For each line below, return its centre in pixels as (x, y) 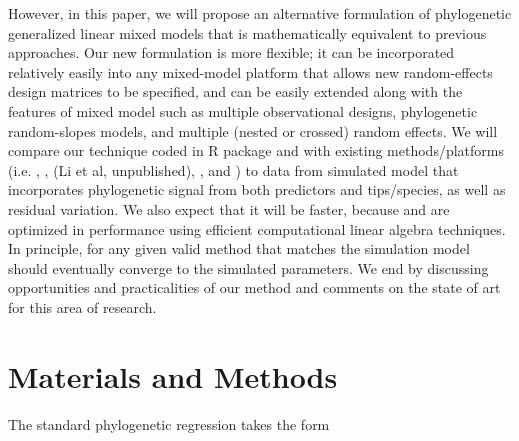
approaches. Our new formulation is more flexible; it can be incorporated (231, 52)
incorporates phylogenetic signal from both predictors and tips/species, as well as (257, 189)
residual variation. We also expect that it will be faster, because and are (229, 208)
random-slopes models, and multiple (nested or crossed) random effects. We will (253, 130)
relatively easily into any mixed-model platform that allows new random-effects (250, 71)
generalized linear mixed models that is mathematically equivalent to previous (247, 32)
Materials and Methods (173, 375)
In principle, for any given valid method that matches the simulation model (239, 248)
